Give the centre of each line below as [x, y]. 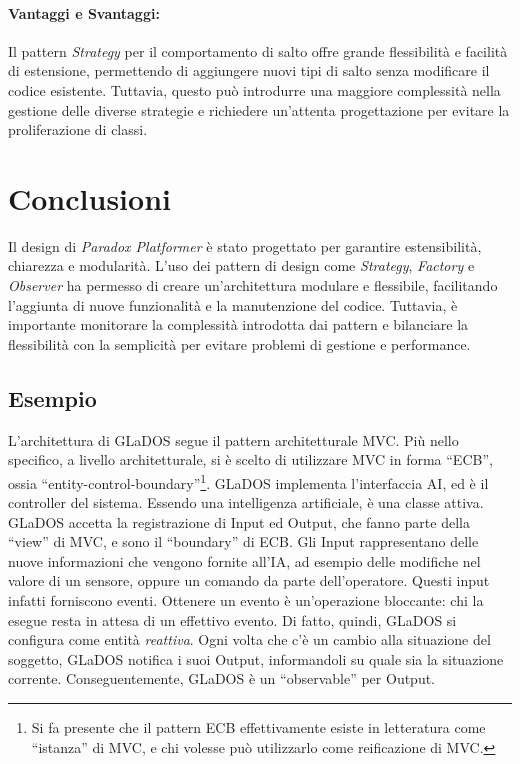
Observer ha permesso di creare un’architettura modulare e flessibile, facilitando [253, 285]
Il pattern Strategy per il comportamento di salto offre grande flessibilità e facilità [258, 50]
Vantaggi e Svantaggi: [84, 12]
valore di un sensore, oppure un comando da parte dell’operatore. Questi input [249, 580]
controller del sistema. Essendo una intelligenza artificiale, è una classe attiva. [246, 502]
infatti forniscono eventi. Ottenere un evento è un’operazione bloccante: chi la [246, 600]
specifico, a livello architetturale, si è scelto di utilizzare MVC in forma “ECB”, [250, 459]
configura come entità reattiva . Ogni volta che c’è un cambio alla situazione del [249, 639]
